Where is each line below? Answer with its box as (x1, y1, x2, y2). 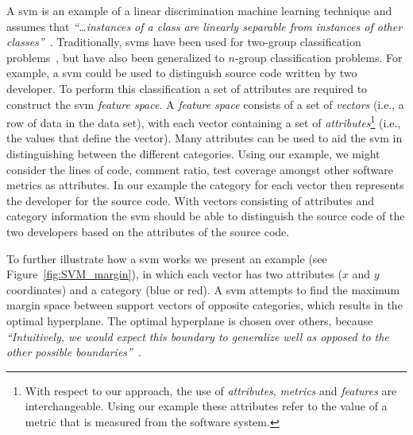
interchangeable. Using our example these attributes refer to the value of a (25, 398, 388, 414)
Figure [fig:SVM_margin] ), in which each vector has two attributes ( (6, 266, 342, 282)
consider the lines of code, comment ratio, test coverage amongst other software (6, 161, 394, 177)
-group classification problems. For (234, 49, 403, 65)
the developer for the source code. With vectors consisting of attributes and (6, 192, 374, 208)
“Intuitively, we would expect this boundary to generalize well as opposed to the (6, 328, 389, 344)
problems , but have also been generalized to (6, 49, 225, 65)
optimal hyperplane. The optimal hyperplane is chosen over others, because (6, 312, 373, 328)
